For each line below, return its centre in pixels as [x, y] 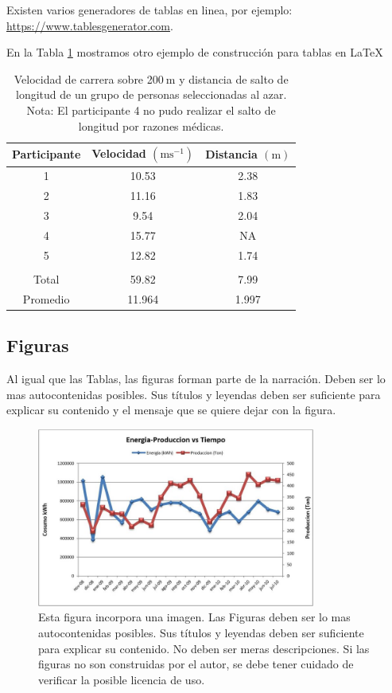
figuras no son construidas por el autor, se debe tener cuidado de [196, 664]
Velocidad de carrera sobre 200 [89, 78]
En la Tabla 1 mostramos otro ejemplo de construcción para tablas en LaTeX [195, 52]
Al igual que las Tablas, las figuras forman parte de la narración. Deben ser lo [196, 379]
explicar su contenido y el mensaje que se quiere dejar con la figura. [171, 410]
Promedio [46, 298]
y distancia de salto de [234, 78]
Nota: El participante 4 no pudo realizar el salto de [151, 110]
